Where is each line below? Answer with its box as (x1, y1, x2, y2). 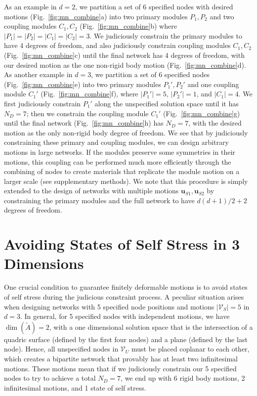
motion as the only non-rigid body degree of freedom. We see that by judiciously (4, 127, 248, 137)
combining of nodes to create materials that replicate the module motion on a (4, 166, 240, 176)
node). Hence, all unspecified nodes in (4, 344, 119, 354)
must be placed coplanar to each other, (131, 344, 250, 354)
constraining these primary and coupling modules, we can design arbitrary (4, 137, 229, 147)
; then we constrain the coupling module (26, 108, 149, 118)
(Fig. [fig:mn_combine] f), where (41, 88, 138, 99)
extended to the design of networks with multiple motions (4, 185, 179, 196)
